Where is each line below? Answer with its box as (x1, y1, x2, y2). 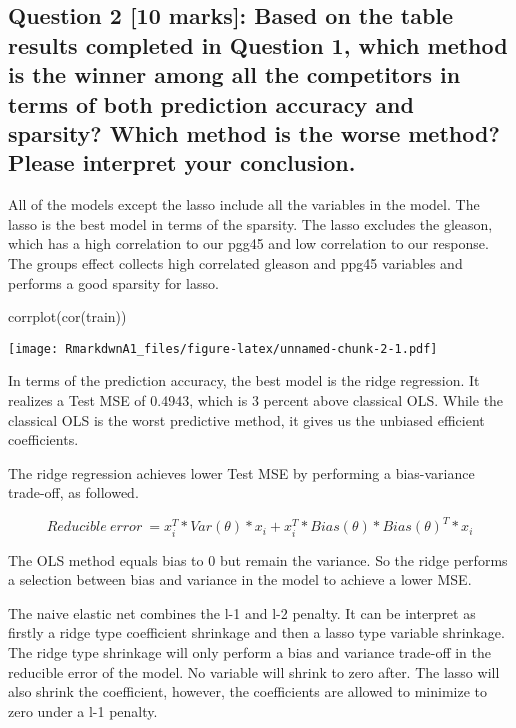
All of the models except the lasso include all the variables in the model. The (8, 194, 480, 215)
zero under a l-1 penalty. (8, 700, 158, 721)
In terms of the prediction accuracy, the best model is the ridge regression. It (8, 370, 480, 391)
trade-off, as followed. (8, 482, 139, 503)
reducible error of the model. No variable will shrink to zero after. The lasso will (8, 661, 500, 682)
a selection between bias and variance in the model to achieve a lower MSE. (8, 569, 472, 590)
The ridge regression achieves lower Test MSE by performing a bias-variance (8, 462, 475, 483)
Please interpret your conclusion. (8, 147, 356, 178)
